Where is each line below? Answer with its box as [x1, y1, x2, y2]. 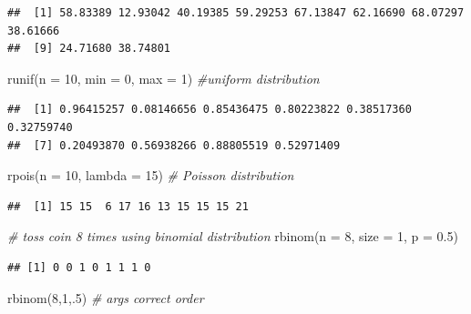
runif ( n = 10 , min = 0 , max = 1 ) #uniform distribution [7, 68, 320, 87]
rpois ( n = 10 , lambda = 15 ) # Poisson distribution [7, 166, 294, 185]
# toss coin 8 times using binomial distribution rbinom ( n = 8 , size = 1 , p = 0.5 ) [7, 227, 458, 246]
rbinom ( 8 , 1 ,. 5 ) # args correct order [7, 288, 204, 307]
